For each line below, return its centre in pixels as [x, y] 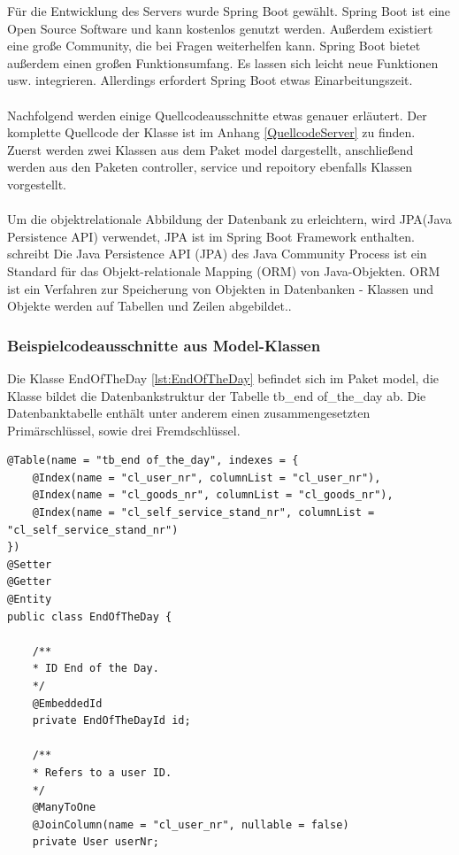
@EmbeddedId [67, 703]
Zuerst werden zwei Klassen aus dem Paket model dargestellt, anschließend [210, 149]
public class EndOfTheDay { [90, 616]
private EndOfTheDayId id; [111, 721]
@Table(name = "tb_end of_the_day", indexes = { [153, 461]
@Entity [30, 600]
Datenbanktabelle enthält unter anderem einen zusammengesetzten [189, 413]
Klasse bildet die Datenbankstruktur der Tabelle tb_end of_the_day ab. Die [217, 395]
